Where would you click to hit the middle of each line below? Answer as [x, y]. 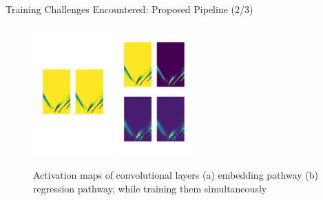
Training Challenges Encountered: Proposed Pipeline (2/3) [129, 9]
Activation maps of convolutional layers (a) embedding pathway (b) [176, 175]
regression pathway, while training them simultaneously [150, 188]
